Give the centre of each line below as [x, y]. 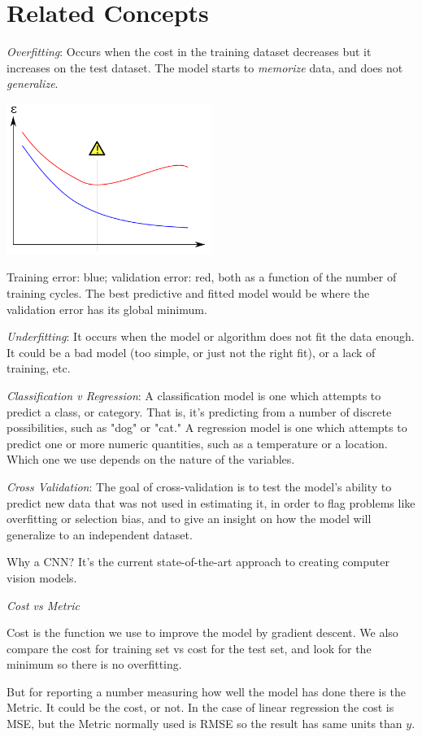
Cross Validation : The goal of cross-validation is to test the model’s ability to [199, 486]
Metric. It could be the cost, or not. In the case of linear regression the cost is [200, 707]
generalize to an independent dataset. [100, 534]
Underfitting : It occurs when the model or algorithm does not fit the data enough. [211, 336]
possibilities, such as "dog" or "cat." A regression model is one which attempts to [207, 427]
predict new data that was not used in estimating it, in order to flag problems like [211, 502]
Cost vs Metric [44, 605]
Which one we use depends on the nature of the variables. [151, 459]
